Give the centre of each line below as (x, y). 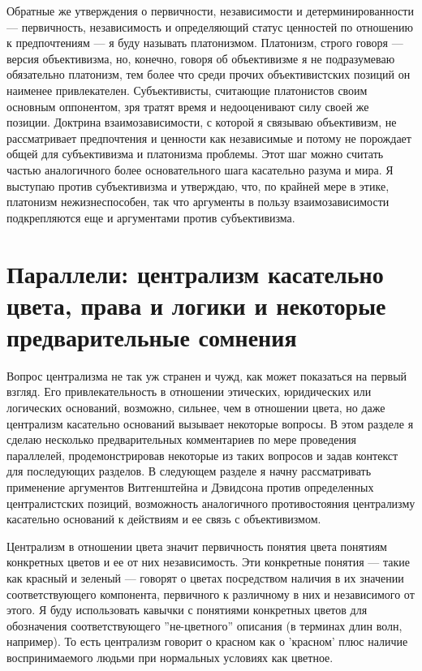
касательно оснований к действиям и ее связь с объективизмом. (164, 519)
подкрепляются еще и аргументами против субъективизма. (151, 217)
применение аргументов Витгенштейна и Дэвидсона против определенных (190, 486)
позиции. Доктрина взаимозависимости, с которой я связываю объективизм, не (202, 122)
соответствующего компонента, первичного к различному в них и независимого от (211, 594)
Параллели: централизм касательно (195, 273)
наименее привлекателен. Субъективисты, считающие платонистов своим (187, 90)
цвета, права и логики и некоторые (196, 305)
